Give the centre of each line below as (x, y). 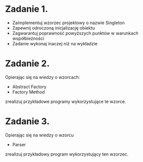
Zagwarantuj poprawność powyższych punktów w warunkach (75, 33)
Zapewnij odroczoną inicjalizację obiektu (54, 28)
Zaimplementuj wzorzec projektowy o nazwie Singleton (68, 23)
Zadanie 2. (28, 64)
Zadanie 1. (27, 9)
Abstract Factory (29, 87)
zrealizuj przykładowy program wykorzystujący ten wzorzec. (67, 154)
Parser (19, 144)
